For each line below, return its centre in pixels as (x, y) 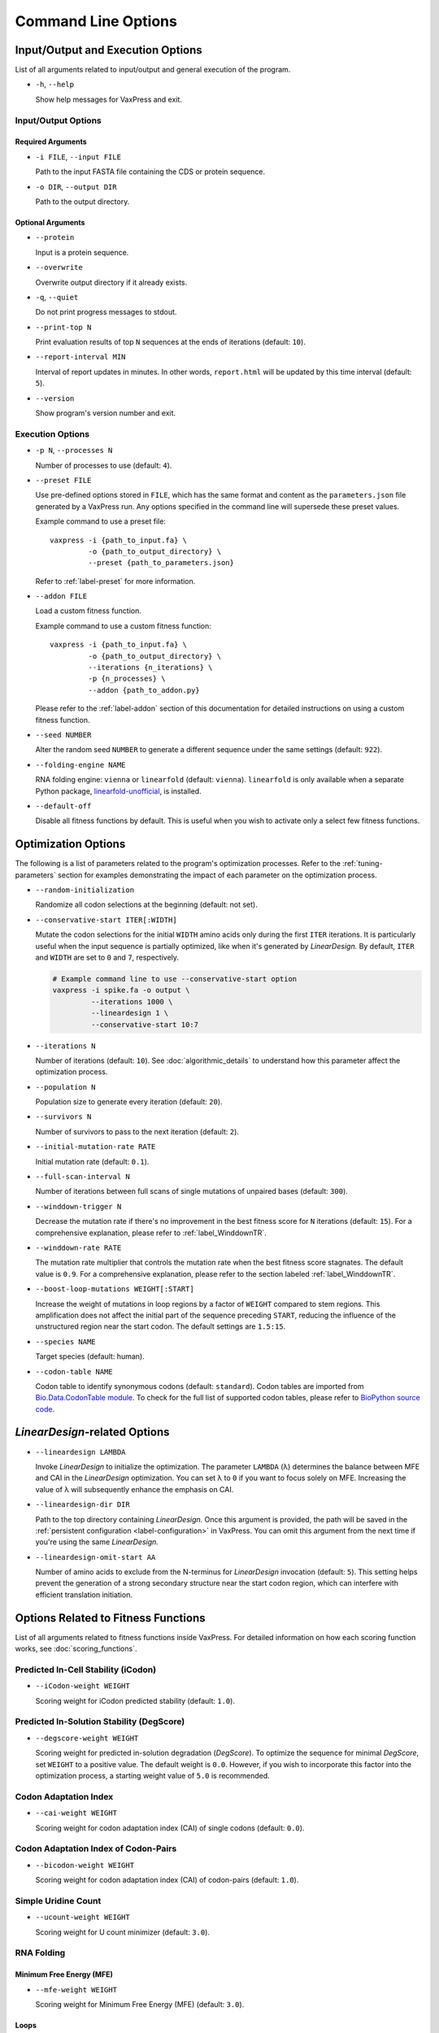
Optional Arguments (50, 222)
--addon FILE (61, 596)
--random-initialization (85, 890)
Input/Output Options (58, 120)
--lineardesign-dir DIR (83, 1505)
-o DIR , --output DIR (76, 186)
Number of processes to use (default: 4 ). (104, 465)
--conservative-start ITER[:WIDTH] (106, 920)
